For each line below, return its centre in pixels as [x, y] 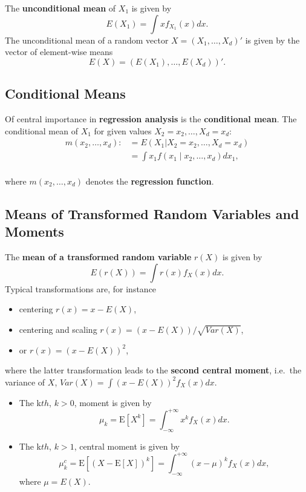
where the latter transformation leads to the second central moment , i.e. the [153, 370]
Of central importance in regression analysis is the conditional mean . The [151, 118]
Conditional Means [65, 93]
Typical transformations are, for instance [81, 288]
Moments [34, 231]
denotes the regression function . [150, 181]
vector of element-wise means [59, 52]
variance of [25, 382]
